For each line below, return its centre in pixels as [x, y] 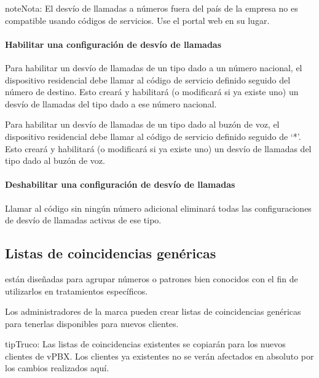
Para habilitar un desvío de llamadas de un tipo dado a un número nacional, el [154, 67]
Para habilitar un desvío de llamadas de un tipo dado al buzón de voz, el [142, 124]
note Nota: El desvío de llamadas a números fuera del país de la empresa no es [152, 8]
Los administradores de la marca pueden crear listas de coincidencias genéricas [153, 311]
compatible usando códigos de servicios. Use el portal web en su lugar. [137, 20]
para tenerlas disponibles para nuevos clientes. [92, 323]
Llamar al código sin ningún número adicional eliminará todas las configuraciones [158, 208]
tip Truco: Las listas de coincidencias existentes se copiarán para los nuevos [145, 344]
